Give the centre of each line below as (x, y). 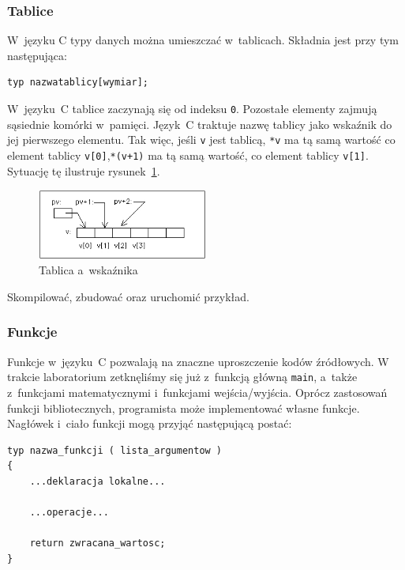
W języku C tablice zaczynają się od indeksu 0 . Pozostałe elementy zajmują (192, 108)
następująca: (37, 55)
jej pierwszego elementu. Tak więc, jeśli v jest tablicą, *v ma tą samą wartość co (201, 140)
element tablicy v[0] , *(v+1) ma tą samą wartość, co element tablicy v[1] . (188, 155)
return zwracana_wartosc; (97, 544)
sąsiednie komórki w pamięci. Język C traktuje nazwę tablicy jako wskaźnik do (200, 124)
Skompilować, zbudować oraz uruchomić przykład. (128, 296)
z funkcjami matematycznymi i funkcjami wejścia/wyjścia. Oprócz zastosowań (197, 393)
